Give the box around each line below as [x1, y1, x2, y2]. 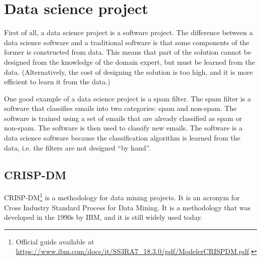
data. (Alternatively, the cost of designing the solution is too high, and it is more [4, 66, 253, 77]
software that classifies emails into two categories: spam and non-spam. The [4, 103, 237, 113]
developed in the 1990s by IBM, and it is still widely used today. [4, 212, 203, 222]
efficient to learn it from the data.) [4, 76, 110, 87]
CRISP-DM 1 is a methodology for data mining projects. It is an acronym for [4, 191, 240, 203]
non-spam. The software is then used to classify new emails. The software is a [4, 122, 243, 133]
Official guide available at [16, 236, 94, 246]
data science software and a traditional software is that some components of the [4, 37, 249, 47]
